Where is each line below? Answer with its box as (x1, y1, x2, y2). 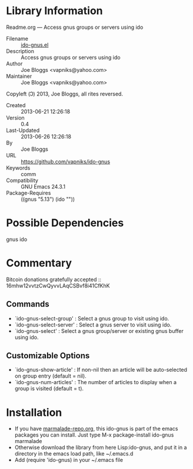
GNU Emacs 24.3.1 (21, 183, 66, 190)
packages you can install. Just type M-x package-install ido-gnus (14, 431, 174, 438)
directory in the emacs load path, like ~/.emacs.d (14, 450, 134, 457)
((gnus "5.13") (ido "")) (21, 196, 75, 203)
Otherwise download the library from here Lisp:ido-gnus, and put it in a (14, 444, 187, 451)
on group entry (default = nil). (14, 372, 86, 379)
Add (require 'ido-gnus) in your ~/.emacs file (14, 457, 124, 464)
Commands (6, 299, 50, 309)
